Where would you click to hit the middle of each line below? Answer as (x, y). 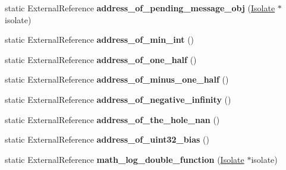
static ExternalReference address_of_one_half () (101, 59)
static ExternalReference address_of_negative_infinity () (118, 99)
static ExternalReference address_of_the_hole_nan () (112, 119)
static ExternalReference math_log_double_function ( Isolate (125, 159)
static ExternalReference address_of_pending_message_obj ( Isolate (140, 8)
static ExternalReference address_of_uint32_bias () (107, 139)
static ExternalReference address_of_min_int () (100, 40)
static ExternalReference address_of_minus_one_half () (117, 79)
